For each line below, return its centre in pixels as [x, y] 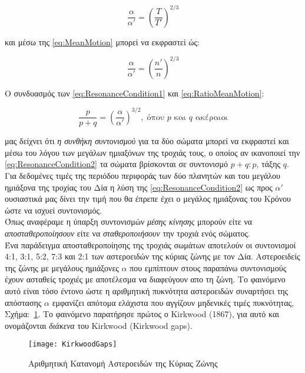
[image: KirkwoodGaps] [73, 344]
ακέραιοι [212, 117]
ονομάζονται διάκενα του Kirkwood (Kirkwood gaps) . [99, 325]
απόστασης [23, 302]
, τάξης [268, 164]
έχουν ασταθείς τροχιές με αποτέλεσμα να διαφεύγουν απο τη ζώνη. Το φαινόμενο [145, 279]
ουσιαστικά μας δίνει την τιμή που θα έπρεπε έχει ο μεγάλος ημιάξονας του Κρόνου [148, 199]
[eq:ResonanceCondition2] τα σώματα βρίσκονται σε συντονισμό [117, 164]
